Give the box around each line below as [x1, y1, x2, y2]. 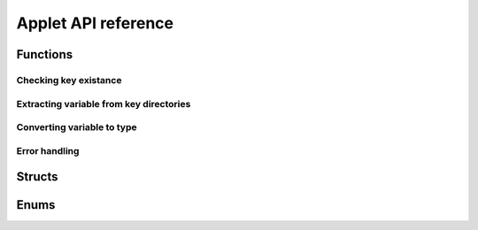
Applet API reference [16, 13, 174, 33]
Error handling [16, 144, 80, 157]
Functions [16, 47, 73, 62]
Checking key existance [16, 73, 122, 86]
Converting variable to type [16, 121, 137, 134]
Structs [16, 169, 58, 185]
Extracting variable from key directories [16, 97, 191, 110]
